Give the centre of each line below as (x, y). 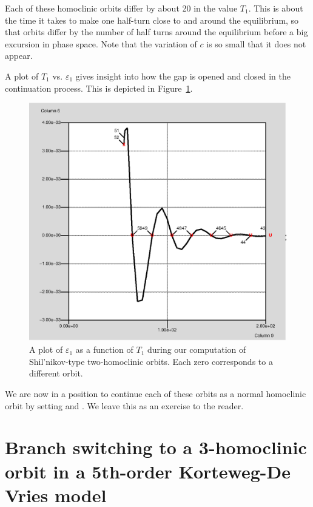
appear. (19, 56)
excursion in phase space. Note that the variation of (101, 43)
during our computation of (197, 349)
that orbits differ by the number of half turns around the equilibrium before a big (156, 32)
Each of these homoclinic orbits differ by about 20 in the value (121, 8)
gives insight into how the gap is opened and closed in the (183, 76)
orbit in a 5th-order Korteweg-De (148, 471)
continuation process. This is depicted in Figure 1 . (99, 88)
